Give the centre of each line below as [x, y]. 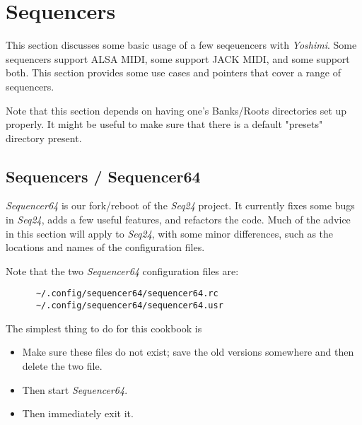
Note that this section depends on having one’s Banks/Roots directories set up [176, 110]
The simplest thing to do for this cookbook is [104, 328]
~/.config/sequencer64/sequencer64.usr [129, 306]
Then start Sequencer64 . [75, 389]
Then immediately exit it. [78, 413]
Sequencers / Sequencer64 [103, 176]
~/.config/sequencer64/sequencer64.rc [127, 294]
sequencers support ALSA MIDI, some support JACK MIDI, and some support [178, 58]
